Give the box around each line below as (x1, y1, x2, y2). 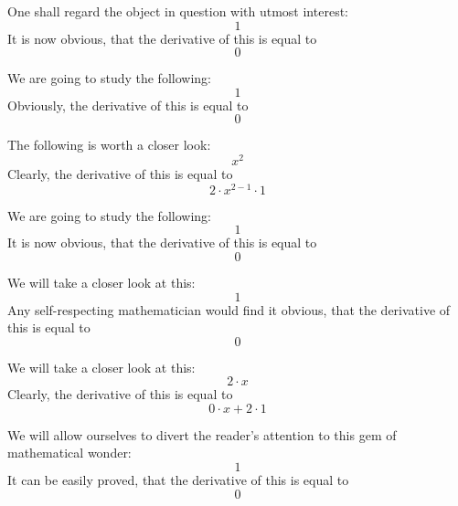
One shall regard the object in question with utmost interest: (7, 2, 348, 20)
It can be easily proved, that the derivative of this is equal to (7, 470, 349, 490)
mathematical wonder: (7, 443, 132, 462)
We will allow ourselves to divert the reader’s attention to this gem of (7, 425, 397, 444)
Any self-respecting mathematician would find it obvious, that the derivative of (7, 300, 451, 319)
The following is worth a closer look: (7, 135, 211, 154)
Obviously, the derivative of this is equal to (7, 95, 249, 114)
